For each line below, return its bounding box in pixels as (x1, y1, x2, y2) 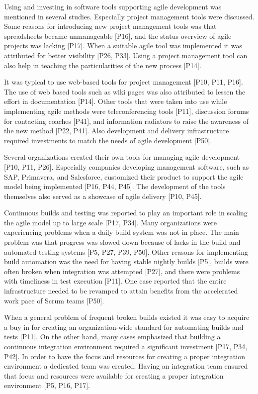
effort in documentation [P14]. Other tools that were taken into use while (4, 96, 227, 106)
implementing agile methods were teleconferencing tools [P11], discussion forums (4, 105, 249, 116)
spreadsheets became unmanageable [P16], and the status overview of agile (4, 30, 232, 41)
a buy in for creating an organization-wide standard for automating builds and (4, 321, 244, 332)
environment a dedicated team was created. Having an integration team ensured (4, 361, 248, 371)
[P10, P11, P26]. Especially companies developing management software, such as (4, 161, 249, 172)
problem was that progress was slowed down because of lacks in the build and (4, 237, 241, 247)
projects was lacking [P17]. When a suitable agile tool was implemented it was (4, 40, 242, 51)
